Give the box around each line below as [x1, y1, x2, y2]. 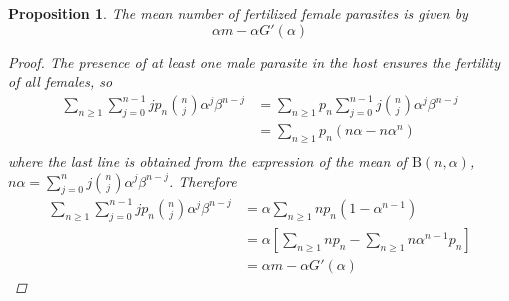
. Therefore [169, 170, 237, 191]
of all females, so [8, 71, 113, 92]
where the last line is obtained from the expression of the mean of [8, 150, 407, 171]
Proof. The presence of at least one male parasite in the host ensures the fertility [8, 51, 501, 72]
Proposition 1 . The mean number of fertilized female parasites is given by [8, 3, 468, 23]
